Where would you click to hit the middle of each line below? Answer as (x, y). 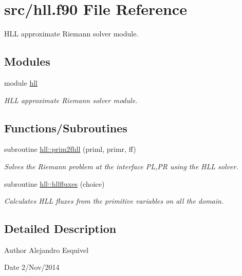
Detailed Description (60, 229)
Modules (27, 61)
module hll (21, 82)
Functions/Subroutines (66, 127)
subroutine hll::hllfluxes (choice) (54, 183)
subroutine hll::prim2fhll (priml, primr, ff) (70, 149)
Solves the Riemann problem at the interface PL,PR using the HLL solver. (121, 166)
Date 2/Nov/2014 (32, 267)
